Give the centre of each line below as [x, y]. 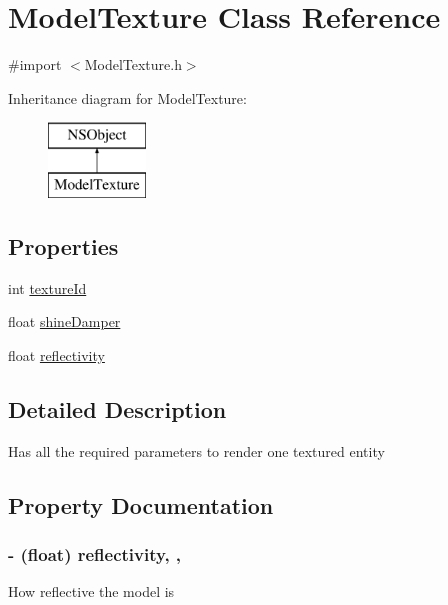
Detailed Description [117, 408]
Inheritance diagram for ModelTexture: [127, 97]
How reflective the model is [91, 591]
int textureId [47, 287]
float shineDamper [64, 321]
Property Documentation [141, 504]
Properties [63, 245]
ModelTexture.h [133, 64]
